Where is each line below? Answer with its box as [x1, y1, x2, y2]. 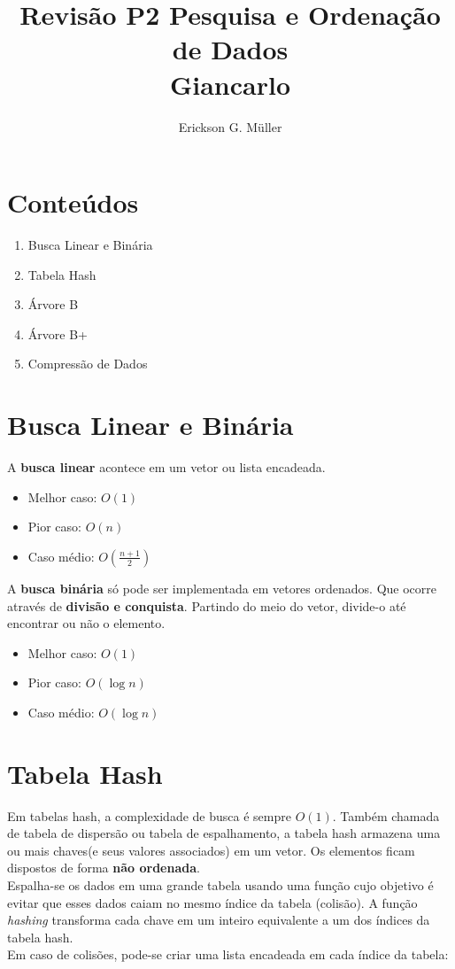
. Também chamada [332, 806, 440, 825]
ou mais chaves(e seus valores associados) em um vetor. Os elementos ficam [7, 841, 415, 859]
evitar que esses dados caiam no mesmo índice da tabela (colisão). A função [7, 893, 418, 911]
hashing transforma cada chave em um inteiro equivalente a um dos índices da [7, 911, 430, 929]
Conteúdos [7, 184, 139, 221]
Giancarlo [169, 66, 291, 102]
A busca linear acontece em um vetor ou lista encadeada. [7, 458, 326, 477]
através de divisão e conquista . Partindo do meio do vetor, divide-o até [7, 596, 406, 615]
